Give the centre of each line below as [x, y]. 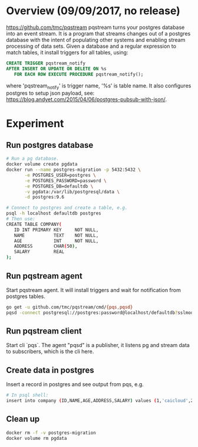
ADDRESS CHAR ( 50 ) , [46, 247]
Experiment [35, 123]
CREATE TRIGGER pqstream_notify [46, 63]
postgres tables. [26, 296]
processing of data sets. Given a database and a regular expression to [91, 46]
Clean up [23, 419]
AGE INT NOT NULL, [56, 241]
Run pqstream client [44, 331]
